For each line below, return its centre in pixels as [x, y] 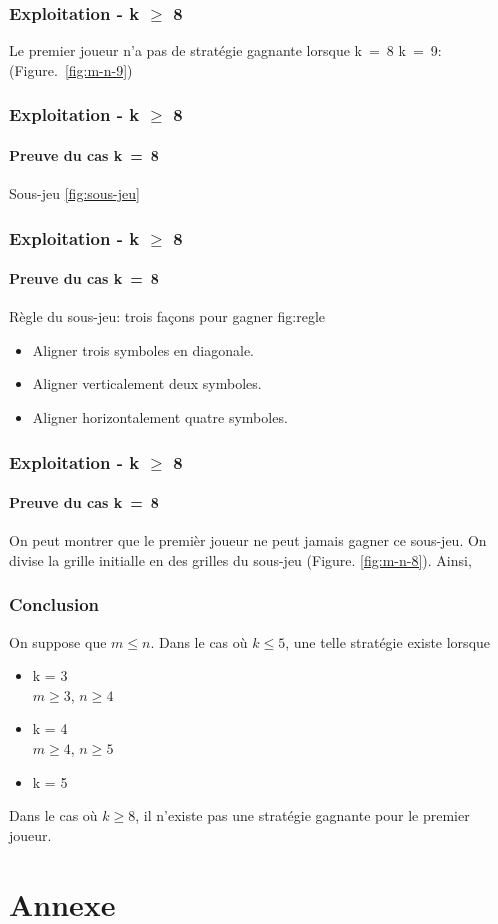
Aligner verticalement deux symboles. [147, 383]
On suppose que [58, 641]
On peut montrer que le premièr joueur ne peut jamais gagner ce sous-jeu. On [248, 540]
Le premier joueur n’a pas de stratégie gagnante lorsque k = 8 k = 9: [225, 50]
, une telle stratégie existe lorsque [388, 641]
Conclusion [54, 604]
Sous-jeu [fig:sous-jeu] [74, 193]
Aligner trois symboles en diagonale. [143, 349]
